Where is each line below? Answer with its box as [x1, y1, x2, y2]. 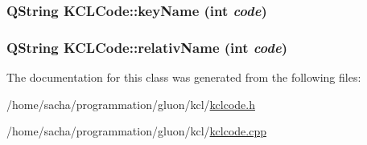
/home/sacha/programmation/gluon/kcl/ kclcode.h [6, 95, 255, 112]
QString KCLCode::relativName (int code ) [6, 37, 287, 57]
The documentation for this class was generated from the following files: [6, 69, 361, 86]
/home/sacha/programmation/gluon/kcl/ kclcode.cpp [6, 123, 266, 139]
